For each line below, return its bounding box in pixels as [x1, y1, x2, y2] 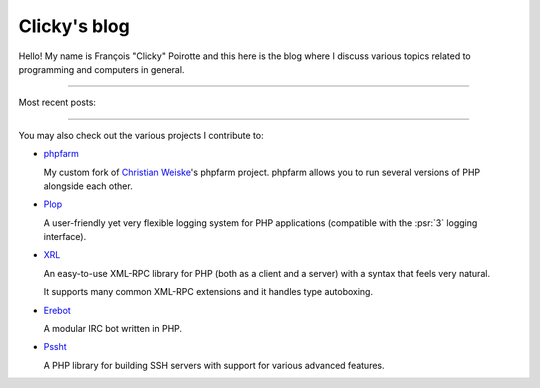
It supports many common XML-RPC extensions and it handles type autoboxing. [43, 286, 374, 298]
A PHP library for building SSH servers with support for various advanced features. [43, 359, 385, 371]
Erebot [43, 304, 72, 316]
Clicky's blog [18, 15, 130, 37]
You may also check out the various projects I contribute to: [18, 129, 264, 141]
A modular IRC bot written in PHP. [43, 323, 183, 335]
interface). [43, 231, 87, 243]
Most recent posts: [18, 96, 97, 109]
